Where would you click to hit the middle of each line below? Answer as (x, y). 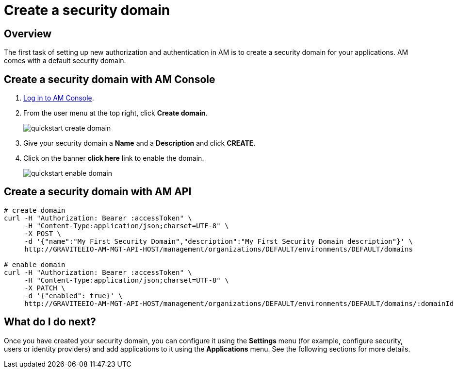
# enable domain (35, 264)
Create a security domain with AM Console (110, 79)
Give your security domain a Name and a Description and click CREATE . (139, 143)
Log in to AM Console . (59, 98)
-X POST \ (43, 233)
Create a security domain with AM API (98, 192)
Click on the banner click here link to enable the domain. (114, 158)
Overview (28, 34)
